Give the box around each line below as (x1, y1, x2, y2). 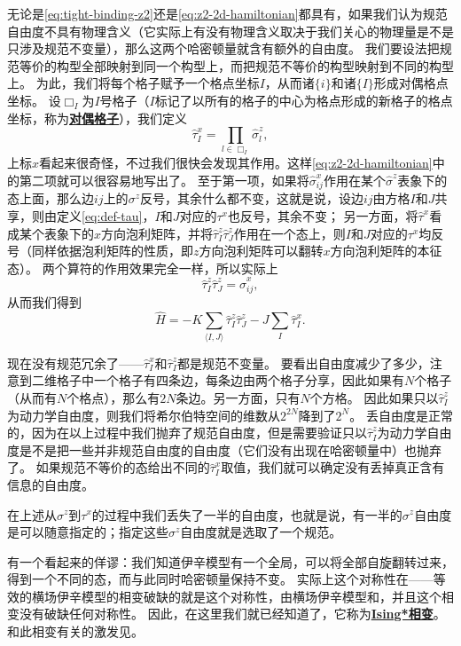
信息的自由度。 (7, 475, 94, 493)
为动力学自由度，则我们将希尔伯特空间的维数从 (7, 406, 280, 424)
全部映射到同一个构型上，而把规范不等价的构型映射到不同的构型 (81, 56, 454, 75)
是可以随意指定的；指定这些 (7, 523, 168, 541)
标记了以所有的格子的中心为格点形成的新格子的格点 (154, 91, 453, 109)
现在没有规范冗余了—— (7, 353, 144, 372)
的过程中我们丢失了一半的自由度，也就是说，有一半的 (91, 505, 402, 524)
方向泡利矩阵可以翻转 (199, 241, 324, 260)
